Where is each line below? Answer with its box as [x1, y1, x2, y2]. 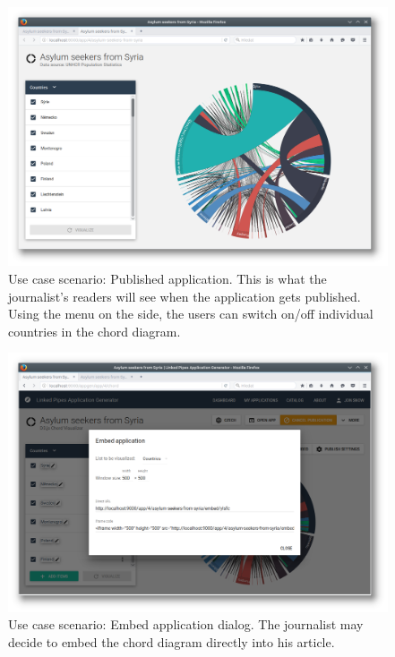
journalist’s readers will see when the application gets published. [8, 286, 361, 305]
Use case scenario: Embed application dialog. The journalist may [8, 615, 364, 634]
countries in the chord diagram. [8, 321, 181, 340]
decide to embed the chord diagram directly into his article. [8, 633, 335, 651]
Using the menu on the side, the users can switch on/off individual [8, 304, 374, 323]
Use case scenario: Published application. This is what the [8, 269, 327, 288]
